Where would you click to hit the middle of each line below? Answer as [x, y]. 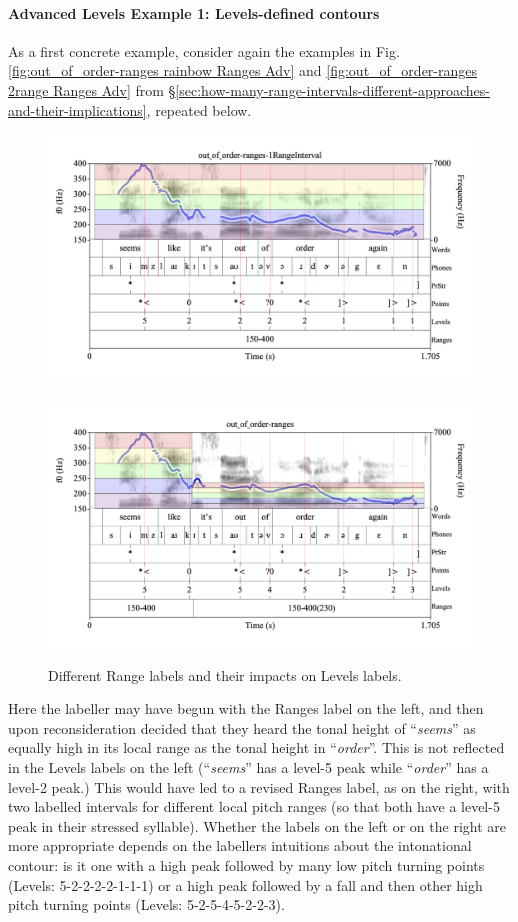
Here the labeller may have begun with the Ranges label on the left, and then [246, 708]
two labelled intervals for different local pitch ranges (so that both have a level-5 [254, 806]
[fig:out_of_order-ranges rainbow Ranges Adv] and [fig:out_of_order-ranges [243, 70]
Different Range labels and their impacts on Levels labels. [225, 674]
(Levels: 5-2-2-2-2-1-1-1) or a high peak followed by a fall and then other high [245, 884]
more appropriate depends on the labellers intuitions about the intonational [240, 845]
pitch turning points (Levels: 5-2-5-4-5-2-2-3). [146, 904]
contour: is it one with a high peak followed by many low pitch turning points [246, 864]
